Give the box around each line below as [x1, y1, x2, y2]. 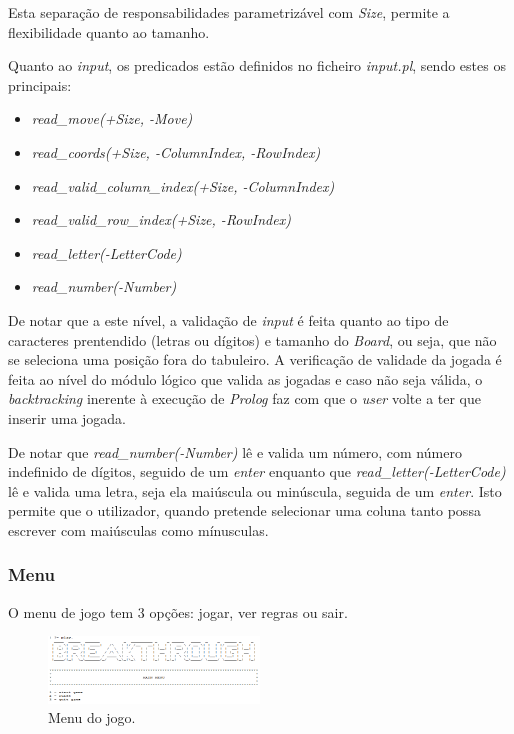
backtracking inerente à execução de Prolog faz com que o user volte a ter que [8, 388, 481, 409]
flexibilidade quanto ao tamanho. [8, 21, 210, 42]
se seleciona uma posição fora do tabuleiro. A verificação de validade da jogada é [8, 349, 502, 370]
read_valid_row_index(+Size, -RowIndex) [31, 209, 291, 230]
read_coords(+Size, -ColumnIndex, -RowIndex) [31, 141, 321, 162]
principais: [8, 74, 72, 95]
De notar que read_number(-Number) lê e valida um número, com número [8, 441, 462, 462]
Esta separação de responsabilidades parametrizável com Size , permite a [8, 2, 450, 22]
